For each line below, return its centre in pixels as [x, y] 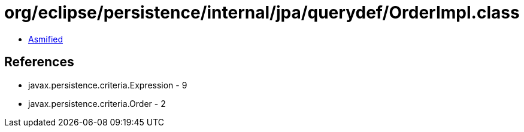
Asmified [46, 39]
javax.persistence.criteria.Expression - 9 [108, 85]
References [39, 62]
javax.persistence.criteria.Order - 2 [97, 103]
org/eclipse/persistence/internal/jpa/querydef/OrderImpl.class [262, 13]
